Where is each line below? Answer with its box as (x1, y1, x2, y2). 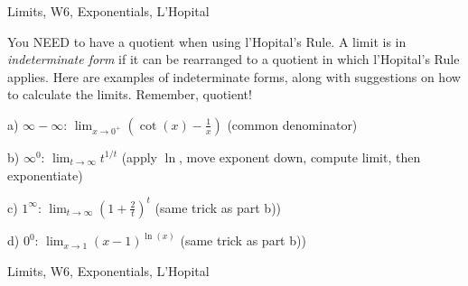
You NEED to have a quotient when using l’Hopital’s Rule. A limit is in (7, 32, 407, 51)
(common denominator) (227, 115, 358, 134)
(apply (121, 147, 157, 166)
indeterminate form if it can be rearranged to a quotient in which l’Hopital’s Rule (7, 50, 460, 69)
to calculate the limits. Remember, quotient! (7, 85, 252, 104)
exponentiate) (7, 165, 83, 184)
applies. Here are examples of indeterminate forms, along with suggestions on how (7, 67, 461, 86)
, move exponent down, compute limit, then (179, 147, 421, 166)
